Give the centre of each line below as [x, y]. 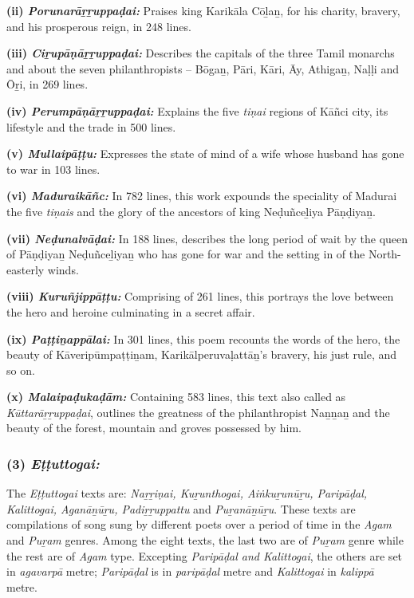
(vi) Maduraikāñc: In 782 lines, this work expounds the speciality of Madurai [202, 196]
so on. [21, 370]
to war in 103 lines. [53, 169]
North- [384, 254]
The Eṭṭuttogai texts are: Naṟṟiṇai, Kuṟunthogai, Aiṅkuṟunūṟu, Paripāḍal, [187, 493]
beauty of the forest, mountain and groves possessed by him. [154, 428]
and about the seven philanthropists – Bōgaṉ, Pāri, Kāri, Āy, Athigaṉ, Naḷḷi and [203, 68]
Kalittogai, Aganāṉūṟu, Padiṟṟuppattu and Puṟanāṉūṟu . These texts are [181, 508]
